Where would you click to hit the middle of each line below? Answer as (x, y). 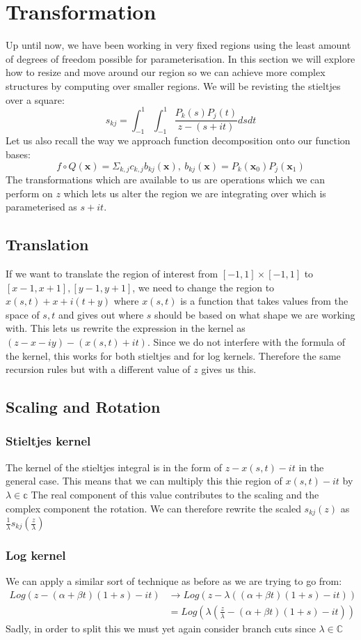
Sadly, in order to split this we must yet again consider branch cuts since (161, 628)
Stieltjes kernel (48, 441)
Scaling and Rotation (83, 407)
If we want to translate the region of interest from (112, 274)
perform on (29, 193)
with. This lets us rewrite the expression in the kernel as (126, 328)
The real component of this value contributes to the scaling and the (175, 494)
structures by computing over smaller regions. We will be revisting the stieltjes (173, 85)
